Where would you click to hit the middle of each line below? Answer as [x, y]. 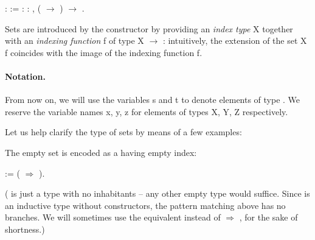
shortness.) [25, 229]
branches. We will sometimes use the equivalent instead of [113, 217]
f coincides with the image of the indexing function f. [104, 52]
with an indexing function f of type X [74, 41]
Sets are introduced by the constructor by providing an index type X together [149, 28]
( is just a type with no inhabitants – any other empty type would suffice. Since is [157, 193]
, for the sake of [268, 217]
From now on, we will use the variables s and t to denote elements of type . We [153, 100]
